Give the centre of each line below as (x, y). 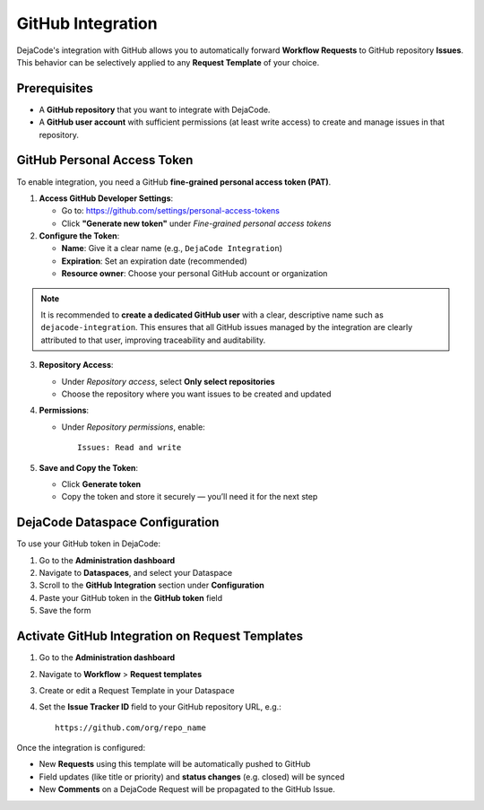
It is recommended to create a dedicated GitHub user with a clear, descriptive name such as (212, 315)
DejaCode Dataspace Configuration (118, 523)
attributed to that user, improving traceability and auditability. (153, 340)
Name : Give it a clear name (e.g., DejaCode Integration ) (172, 248)
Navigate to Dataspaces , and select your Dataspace (136, 573)
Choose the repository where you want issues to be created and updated (196, 394)
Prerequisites (55, 88)
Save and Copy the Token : (89, 467)
